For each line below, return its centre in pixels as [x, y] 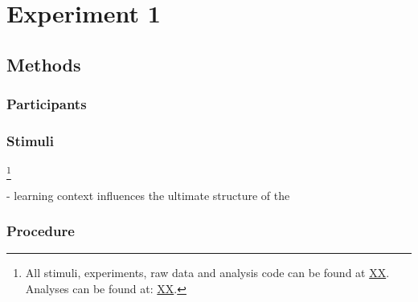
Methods [44, 64]
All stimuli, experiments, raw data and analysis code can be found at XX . [207, 273]
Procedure [41, 231]
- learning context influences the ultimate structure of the [148, 195]
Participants [47, 104]
